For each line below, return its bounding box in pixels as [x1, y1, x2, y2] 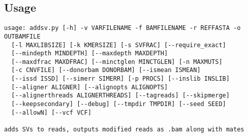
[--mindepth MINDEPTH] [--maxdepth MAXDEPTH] [11, 50, 168, 57]
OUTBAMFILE [4, 32, 41, 40]
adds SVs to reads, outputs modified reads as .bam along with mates [4, 126, 244, 133]
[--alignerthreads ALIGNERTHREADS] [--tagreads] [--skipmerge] [11, 92, 230, 99]
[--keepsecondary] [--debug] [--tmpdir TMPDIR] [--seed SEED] [11, 100, 226, 108]
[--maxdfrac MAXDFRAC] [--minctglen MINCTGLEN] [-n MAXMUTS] [11, 58, 223, 65]
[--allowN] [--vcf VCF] [11, 109, 91, 116]
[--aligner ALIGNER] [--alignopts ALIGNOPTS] [11, 83, 168, 91]
